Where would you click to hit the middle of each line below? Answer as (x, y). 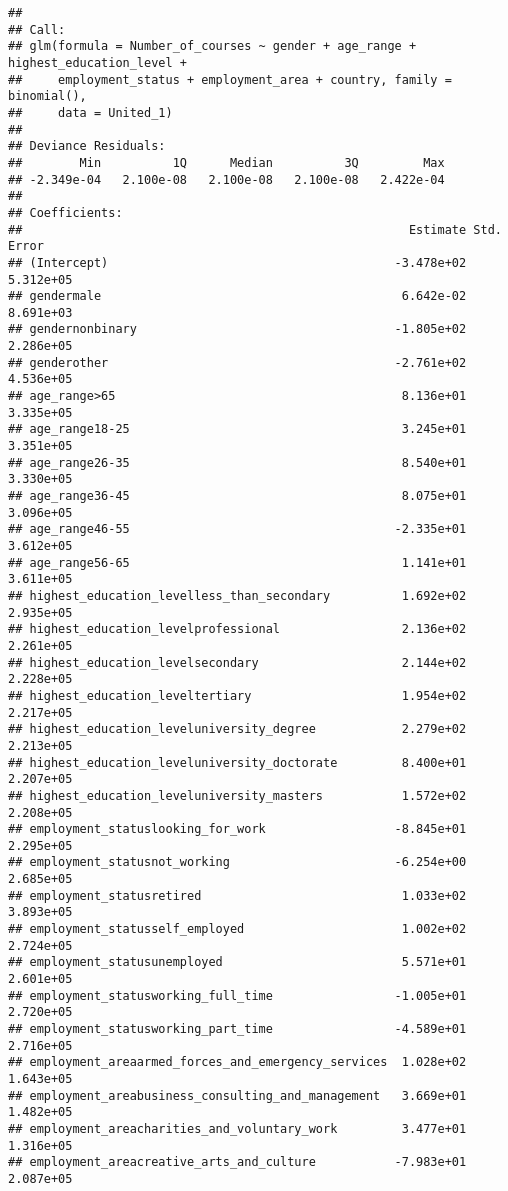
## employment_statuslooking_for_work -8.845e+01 (237, 829)
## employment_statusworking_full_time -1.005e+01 (237, 995)
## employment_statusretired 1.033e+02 (237, 895)
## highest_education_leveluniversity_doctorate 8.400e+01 (237, 762)
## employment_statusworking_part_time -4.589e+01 (237, 1029)
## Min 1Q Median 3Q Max (226, 162)
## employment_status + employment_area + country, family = (230, 79)
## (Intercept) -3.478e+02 (237, 262)
